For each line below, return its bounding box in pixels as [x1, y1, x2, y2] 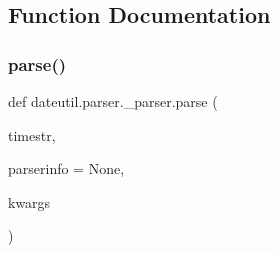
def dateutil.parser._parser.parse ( [8, 91, 218, 111]
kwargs [8, 191, 51, 212]
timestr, [8, 124, 56, 145]
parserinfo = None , [8, 158, 125, 179]
